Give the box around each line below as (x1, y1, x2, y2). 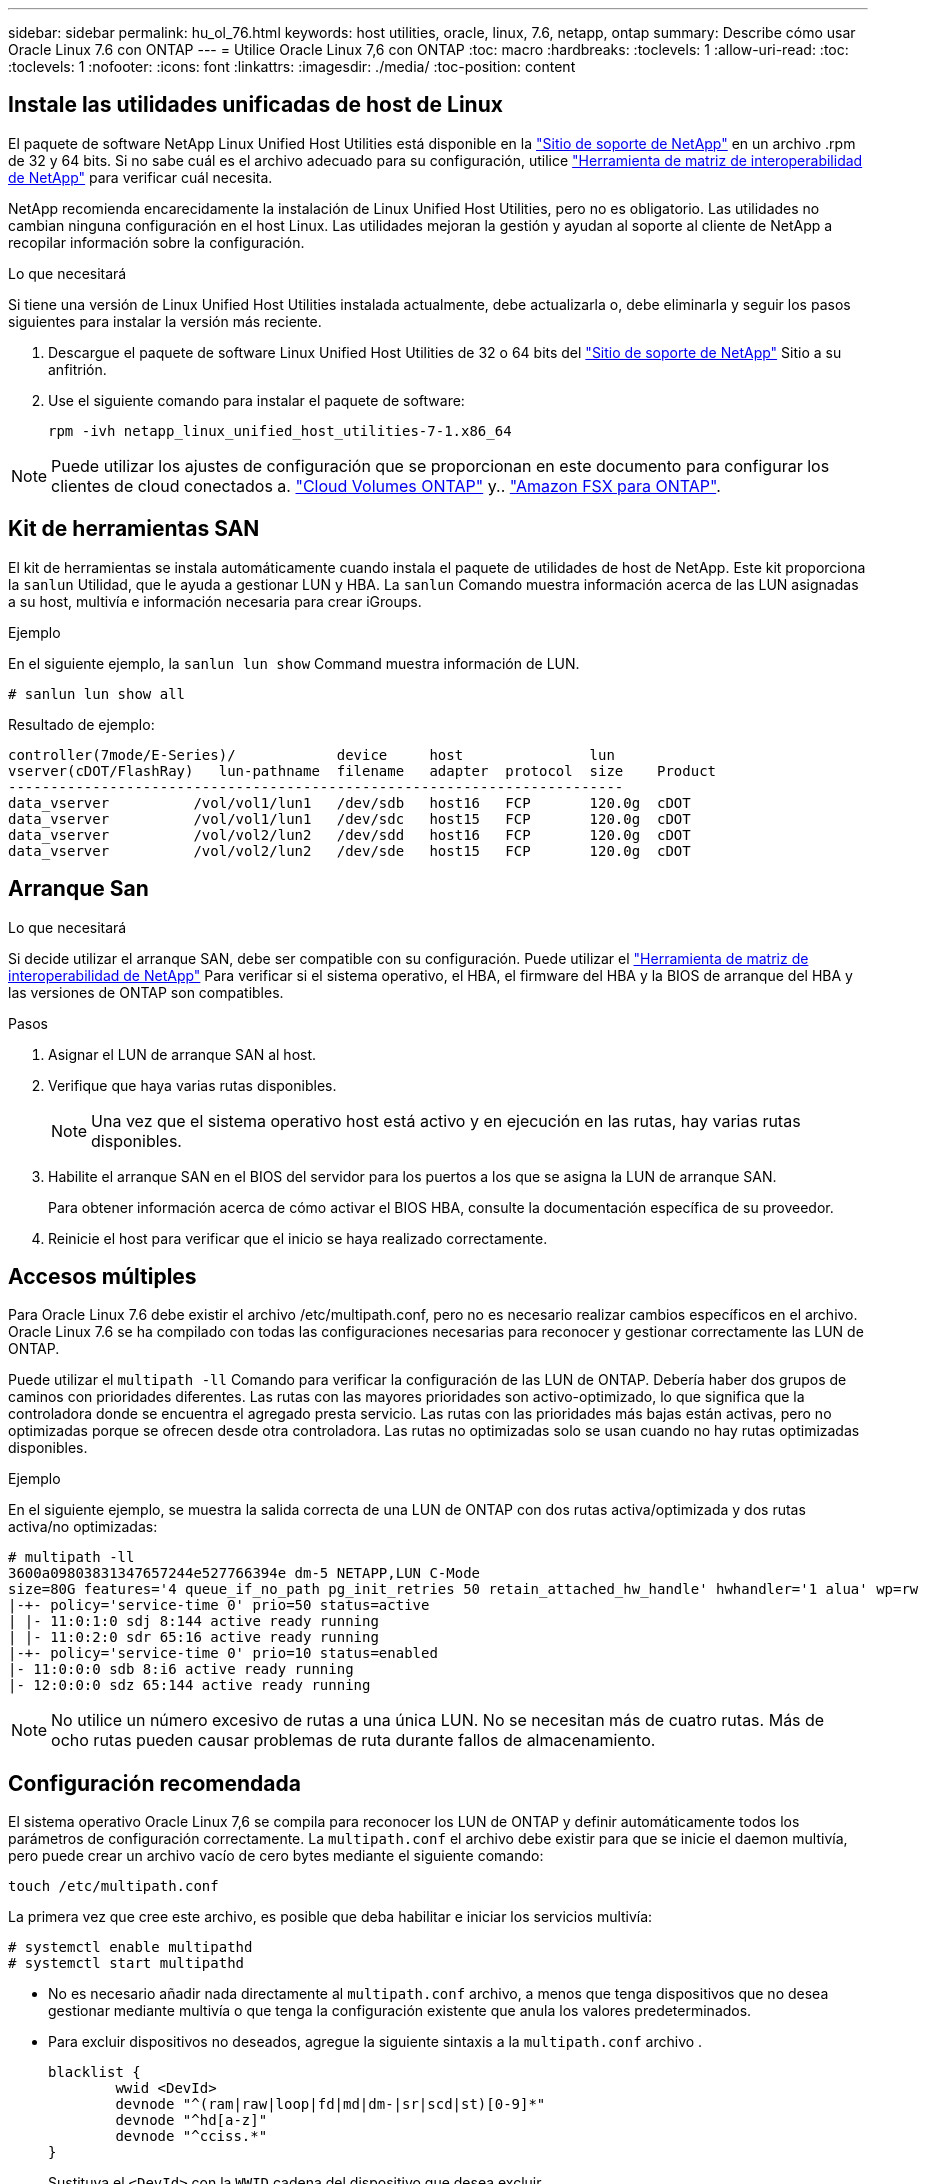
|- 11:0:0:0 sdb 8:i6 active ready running (8, 1661, 354, 1678)
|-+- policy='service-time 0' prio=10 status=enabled (8, 1645, 438, 1662)
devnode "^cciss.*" (115, 2128, 268, 2145)
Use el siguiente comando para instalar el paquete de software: (48, 391, 465, 409)
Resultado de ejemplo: (8, 715, 155, 733)
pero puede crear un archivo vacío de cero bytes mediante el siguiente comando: (8, 1847, 544, 1865)
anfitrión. (48, 360, 107, 378)
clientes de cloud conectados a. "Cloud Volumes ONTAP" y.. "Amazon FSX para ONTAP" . (51, 475, 721, 496)
